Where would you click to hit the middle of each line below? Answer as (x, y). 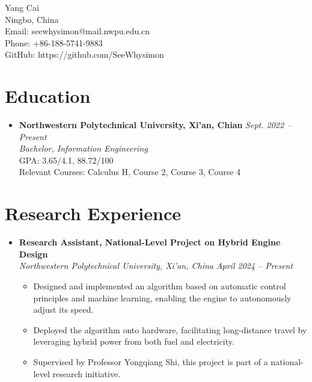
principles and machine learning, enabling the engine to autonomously (162, 297)
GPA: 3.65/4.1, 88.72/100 (66, 160)
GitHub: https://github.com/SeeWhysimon (84, 54)
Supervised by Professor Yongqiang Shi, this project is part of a (151, 361)
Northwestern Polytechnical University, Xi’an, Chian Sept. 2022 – (155, 125)
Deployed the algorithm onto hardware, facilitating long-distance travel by (170, 329)
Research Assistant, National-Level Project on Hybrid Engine (150, 242)
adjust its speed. (63, 310)
